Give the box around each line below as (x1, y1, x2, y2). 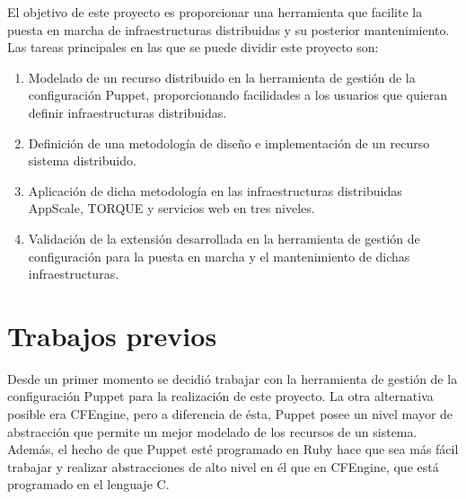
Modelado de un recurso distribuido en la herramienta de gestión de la (28, 67, 416, 86)
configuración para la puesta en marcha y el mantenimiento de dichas (28, 246, 410, 265)
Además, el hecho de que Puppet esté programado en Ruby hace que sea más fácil (7, 440, 459, 459)
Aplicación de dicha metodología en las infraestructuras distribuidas (28, 181, 402, 200)
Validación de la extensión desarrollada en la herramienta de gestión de (28, 228, 420, 247)
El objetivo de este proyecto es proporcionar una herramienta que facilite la (7, 3, 423, 21)
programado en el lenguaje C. (7, 475, 170, 494)
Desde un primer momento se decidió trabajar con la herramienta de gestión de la (7, 369, 458, 388)
